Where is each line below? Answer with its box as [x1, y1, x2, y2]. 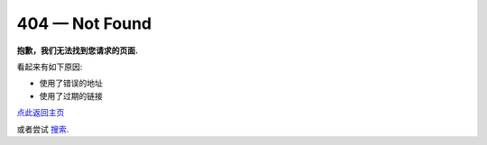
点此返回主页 [16, 107, 65, 118]
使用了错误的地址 [39, 77, 103, 89]
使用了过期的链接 [39, 90, 103, 101]
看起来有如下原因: [16, 61, 83, 72]
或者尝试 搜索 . [16, 123, 69, 134]
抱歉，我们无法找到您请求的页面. [16, 45, 139, 56]
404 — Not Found [16, 14, 152, 33]
